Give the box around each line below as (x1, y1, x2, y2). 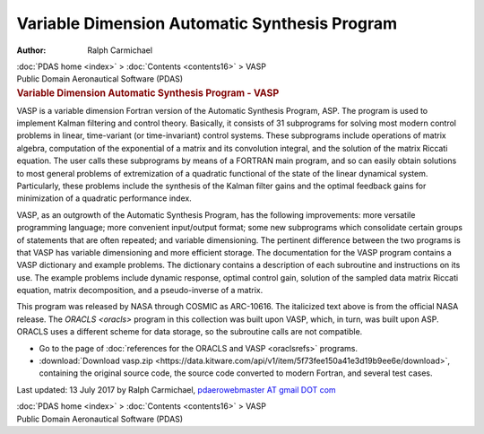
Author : (16, 45, 47, 56)
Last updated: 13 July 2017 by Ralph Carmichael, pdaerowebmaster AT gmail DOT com (16, 384, 336, 395)
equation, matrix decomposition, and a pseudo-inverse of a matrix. (16, 285, 264, 296)
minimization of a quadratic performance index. (16, 193, 192, 204)
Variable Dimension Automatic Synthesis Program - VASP (16, 86, 280, 99)
